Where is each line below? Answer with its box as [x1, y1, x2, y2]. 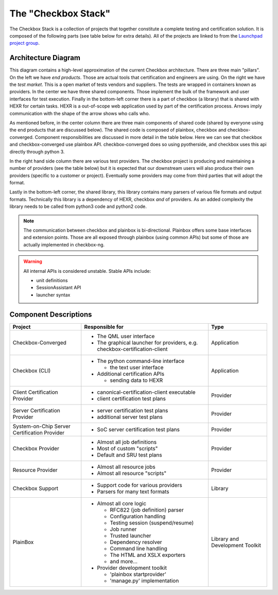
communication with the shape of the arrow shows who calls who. [9, 110, 150, 116]
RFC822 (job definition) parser [110, 506, 184, 513]
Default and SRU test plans [97, 451, 162, 458]
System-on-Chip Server [12, 423, 71, 430]
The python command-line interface [97, 357, 185, 364]
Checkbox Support [12, 484, 59, 492]
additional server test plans [97, 413, 163, 421]
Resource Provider [12, 466, 58, 474]
